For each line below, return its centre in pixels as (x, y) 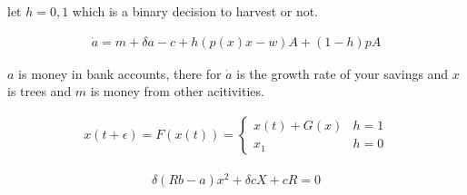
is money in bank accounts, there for (120, 73)
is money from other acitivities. (177, 91)
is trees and (40, 91)
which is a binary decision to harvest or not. (195, 11)
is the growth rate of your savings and (343, 73)
